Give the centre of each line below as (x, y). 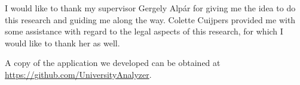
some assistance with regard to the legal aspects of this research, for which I (144, 31)
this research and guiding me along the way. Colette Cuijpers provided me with (150, 19)
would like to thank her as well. (62, 42)
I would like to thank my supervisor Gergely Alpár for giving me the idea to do (150, 8)
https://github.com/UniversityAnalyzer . (78, 74)
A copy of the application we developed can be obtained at (113, 63)
